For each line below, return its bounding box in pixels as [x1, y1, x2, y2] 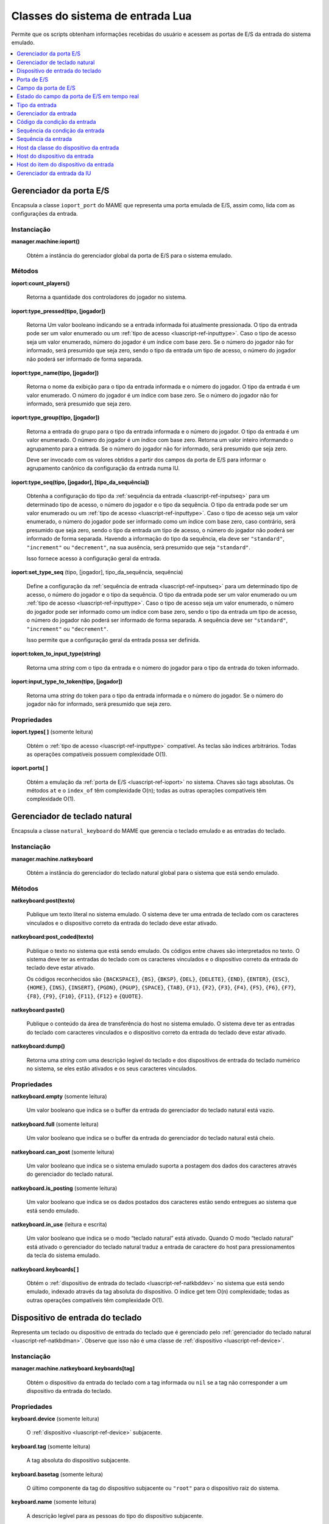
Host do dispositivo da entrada [16, 152, 94, 160]
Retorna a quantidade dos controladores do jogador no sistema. [26, 293, 187, 301]
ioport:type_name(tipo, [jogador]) [11, 369, 99, 376]
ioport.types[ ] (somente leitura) [11, 728, 94, 736]
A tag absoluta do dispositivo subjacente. [26, 1457, 130, 1464]
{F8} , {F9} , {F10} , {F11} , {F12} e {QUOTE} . [26, 992, 143, 1000]
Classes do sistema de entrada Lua [11, 9, 192, 23]
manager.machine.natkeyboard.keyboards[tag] [11, 1365, 135, 1372]
